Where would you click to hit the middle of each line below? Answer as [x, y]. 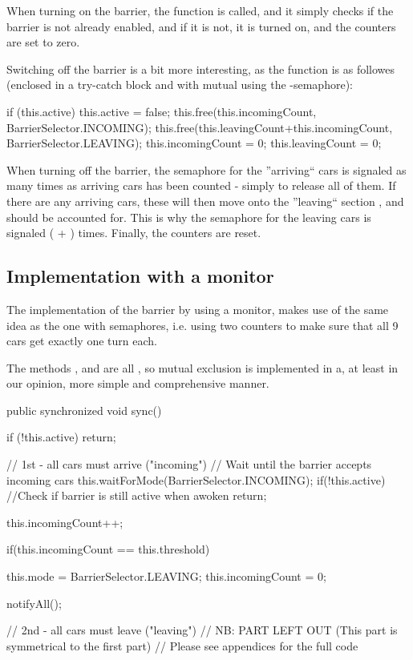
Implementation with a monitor [140, 276]
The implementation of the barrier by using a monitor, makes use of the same [198, 309]
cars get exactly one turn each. [82, 341]
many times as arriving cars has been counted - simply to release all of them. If [201, 185]
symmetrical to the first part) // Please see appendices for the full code [182, 645]
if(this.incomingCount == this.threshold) [108, 549]
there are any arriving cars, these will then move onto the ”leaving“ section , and [205, 201]
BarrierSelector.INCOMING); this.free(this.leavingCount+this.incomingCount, [200, 127]
